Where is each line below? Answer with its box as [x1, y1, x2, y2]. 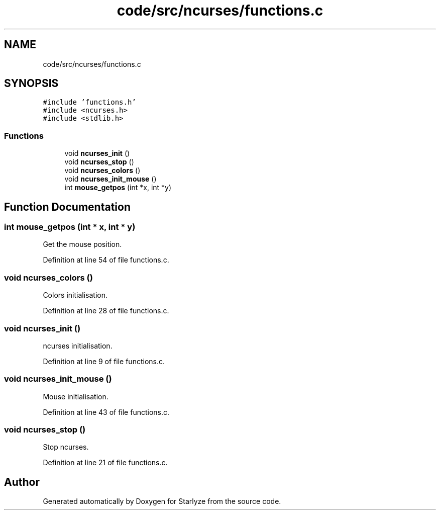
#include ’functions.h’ [43, 98, 136, 107]
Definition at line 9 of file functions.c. [43, 357, 165, 366]
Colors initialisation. [43, 291, 107, 300]
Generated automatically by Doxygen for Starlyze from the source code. [43, 497, 281, 506]
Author [4, 475, 40, 488]
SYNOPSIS [4, 77, 59, 90]
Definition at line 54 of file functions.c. [43, 255, 169, 265]
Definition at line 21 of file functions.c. [43, 458, 168, 467]
